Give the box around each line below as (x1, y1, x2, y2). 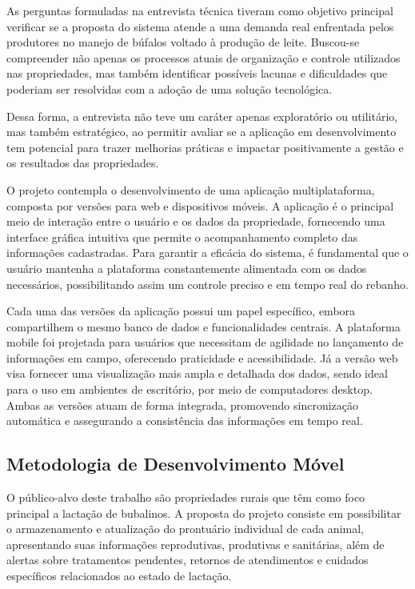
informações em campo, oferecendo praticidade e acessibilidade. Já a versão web (6, 349, 398, 366)
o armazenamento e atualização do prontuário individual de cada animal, (6, 520, 364, 537)
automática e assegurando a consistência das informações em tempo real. (6, 412, 363, 429)
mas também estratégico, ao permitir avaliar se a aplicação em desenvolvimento (6, 123, 397, 140)
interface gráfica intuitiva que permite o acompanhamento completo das (6, 228, 358, 245)
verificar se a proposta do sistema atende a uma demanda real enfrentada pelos (6, 18, 394, 34)
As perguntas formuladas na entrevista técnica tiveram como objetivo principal (6, 2, 393, 18)
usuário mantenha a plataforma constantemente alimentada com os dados (6, 259, 367, 276)
